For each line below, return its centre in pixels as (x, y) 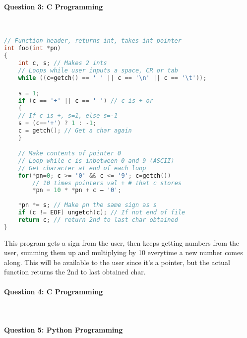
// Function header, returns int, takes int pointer (93, 41)
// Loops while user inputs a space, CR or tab (98, 70)
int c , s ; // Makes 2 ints (62, 63)
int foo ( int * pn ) (32, 48)
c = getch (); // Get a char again (75, 130)
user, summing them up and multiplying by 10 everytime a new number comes (123, 252)
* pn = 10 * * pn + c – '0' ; (77, 190)
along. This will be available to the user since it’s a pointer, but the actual (117, 262)
